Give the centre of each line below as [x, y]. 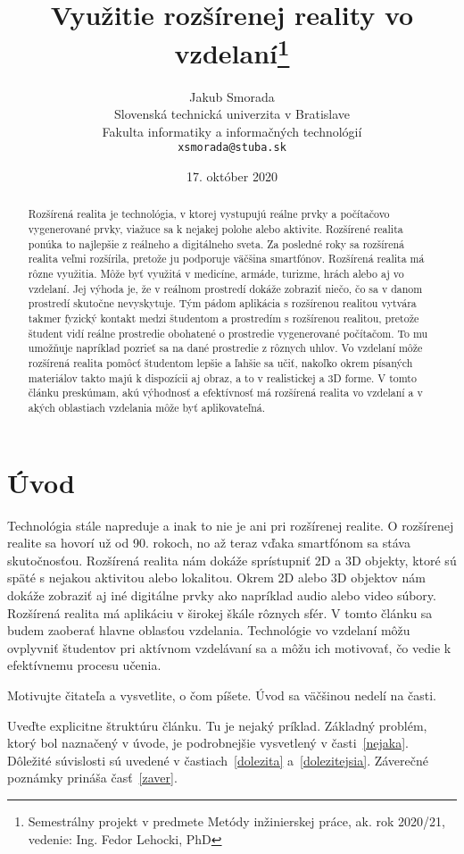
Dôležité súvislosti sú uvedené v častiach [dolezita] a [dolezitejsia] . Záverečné [218, 760]
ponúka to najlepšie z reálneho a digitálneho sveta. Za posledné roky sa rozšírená [216, 243]
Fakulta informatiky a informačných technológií [232, 131]
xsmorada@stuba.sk [232, 148]
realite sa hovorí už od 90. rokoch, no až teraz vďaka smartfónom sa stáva [209, 543]
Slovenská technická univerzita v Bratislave [232, 114]
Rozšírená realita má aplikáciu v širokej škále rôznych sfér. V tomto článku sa [220, 612]
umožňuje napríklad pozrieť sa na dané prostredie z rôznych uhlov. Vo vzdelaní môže [225, 348]
